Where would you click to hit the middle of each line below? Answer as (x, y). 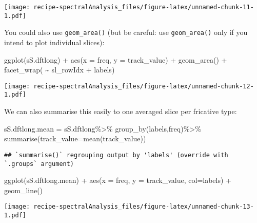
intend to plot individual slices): (54, 42)
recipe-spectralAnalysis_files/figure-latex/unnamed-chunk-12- (144, 86)
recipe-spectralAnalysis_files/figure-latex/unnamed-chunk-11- (144, 7)
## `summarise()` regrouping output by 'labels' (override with (116, 155)
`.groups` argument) (39, 164)
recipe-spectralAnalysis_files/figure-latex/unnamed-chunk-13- (144, 207)
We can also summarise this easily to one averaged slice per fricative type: (121, 111)
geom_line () (24, 190)
